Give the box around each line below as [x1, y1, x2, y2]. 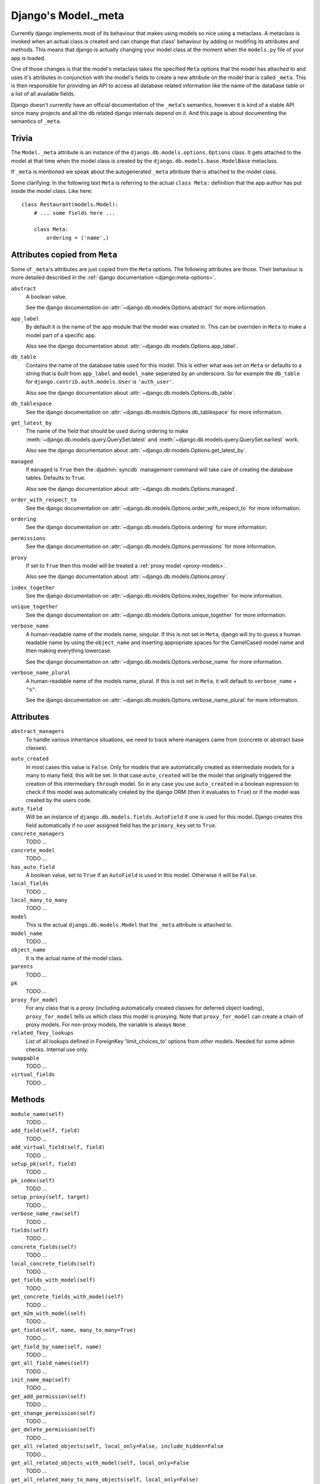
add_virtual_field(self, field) [11, 1144, 105, 1151]
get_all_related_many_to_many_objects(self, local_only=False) [11, 1476, 199, 1483]
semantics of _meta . [11, 118, 62, 125]
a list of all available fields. [11, 90, 75, 97]
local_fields [11, 880, 49, 887]
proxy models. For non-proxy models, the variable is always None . [25, 1021, 187, 1028]
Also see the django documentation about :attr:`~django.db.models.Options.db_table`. [25, 389, 236, 396]
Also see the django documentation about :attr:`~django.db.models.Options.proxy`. [25, 573, 229, 580]
